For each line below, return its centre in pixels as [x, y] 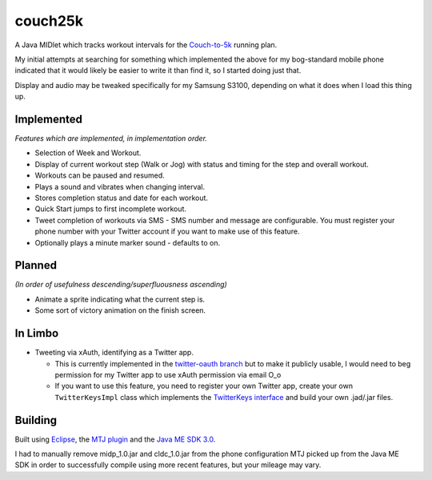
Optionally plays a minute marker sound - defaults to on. [128, 242]
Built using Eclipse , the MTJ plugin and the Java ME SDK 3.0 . [115, 439]
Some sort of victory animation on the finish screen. [120, 310]
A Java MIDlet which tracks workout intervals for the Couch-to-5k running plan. [146, 45]
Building [36, 420]
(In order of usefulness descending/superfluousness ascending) [121, 285]
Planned [36, 265]
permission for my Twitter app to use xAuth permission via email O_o [168, 374]
